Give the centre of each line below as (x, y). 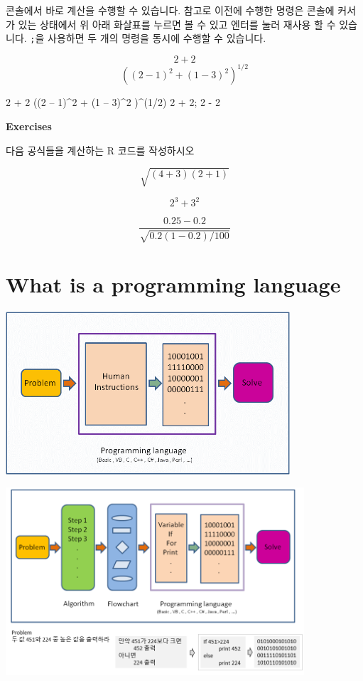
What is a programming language (173, 284)
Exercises (29, 126)
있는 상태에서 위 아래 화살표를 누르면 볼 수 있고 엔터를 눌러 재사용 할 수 (177, 24)
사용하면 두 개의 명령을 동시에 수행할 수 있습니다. (157, 38)
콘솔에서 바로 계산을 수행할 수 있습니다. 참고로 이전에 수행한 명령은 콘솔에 (170, 10)
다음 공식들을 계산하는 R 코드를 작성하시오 (100, 150)
